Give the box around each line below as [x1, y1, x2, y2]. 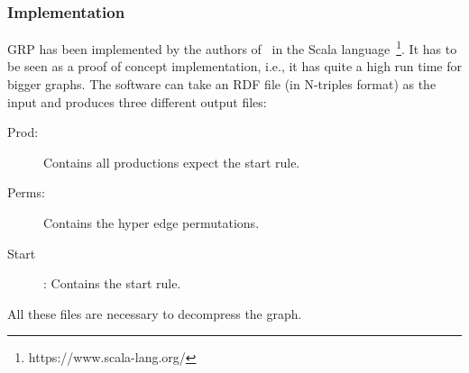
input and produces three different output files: [7, 92, 267, 111]
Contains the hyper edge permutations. [43, 214, 260, 232]
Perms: [7, 183, 45, 202]
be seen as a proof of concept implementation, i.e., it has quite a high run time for [7, 57, 462, 76]
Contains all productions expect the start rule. [43, 152, 300, 171]
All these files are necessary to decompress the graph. [7, 304, 302, 323]
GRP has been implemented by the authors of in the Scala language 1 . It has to [7, 37, 457, 58]
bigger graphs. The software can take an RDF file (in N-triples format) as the [7, 75, 437, 94]
